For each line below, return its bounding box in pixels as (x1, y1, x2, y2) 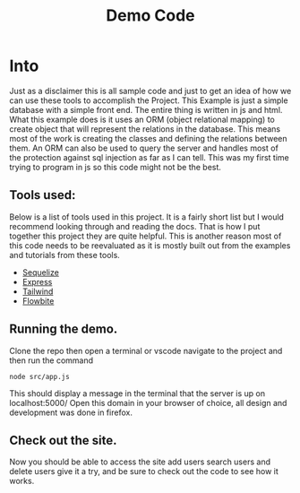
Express (21, 276, 53, 287)
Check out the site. (9, 432, 118, 448)
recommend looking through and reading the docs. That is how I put (9, 221, 261, 231)
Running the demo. (9, 322, 118, 337)
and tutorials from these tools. (9, 249, 121, 260)
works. (9, 476, 35, 487)
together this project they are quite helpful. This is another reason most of (9, 230, 282, 241)
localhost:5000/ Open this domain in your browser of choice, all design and (9, 397, 287, 408)
